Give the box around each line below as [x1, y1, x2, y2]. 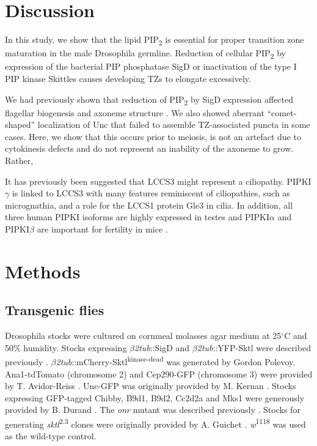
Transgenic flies [5, 300, 104, 319]
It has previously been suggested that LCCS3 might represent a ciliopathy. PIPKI [5, 174, 312, 187]
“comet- [267, 106, 297, 119]
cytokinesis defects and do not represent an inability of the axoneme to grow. [5, 142, 294, 155]
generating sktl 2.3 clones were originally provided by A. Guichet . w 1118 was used [5, 416, 306, 430]
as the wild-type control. [5, 429, 97, 442]
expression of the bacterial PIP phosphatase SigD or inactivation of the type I [5, 60, 297, 73]
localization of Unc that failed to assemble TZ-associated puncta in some [37, 118, 310, 131]
